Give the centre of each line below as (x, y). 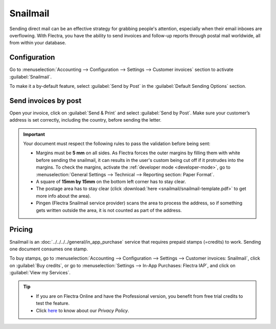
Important (34, 134)
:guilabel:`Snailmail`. (31, 77)
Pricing (21, 230)
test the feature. (53, 303)
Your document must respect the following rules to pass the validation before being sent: (117, 144)
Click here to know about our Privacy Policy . (83, 310)
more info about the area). (64, 196)
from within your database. (38, 43)
